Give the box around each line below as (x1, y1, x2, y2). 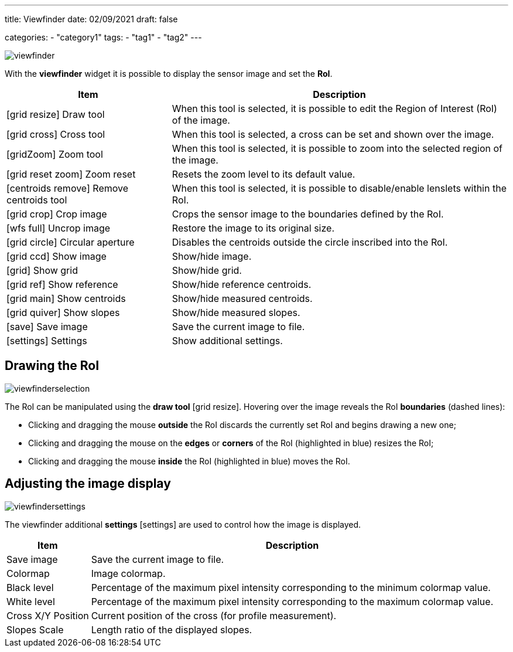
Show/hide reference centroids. (172, 279, 312, 290)
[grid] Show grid (6, 264, 78, 276)
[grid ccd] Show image (6, 250, 107, 262)
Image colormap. (91, 567, 166, 579)
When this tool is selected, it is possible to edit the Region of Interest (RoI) (172, 103, 497, 114)
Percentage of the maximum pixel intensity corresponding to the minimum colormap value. (91, 581, 491, 593)
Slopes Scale (6, 623, 64, 636)
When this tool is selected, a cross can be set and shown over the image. (172, 128, 494, 140)
